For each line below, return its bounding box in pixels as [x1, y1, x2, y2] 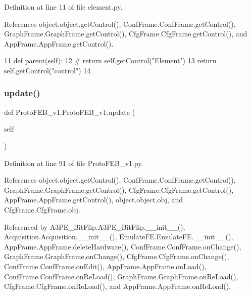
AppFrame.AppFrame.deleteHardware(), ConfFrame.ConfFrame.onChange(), [4, 241, 241, 251]
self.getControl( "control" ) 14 [4, 65, 91, 75]
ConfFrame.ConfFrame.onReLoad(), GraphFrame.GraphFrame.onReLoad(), [4, 271, 238, 281]
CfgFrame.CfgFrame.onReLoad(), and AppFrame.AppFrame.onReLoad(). [4, 281, 231, 291]
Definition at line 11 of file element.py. [4, 2, 123, 12]
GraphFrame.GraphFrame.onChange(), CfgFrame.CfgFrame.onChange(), [4, 251, 229, 262]
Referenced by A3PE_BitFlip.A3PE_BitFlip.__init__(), [4, 221, 185, 232]
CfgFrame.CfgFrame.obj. [4, 204, 80, 215]
